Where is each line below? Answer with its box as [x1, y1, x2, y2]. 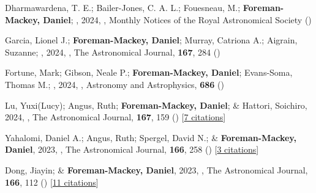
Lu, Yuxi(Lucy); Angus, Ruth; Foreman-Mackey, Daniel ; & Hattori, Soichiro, [5, 98, 307, 111]
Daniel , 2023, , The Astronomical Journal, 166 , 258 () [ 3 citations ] [5, 143, 259, 156]
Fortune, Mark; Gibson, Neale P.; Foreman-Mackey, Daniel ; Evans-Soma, [5, 66, 293, 79]
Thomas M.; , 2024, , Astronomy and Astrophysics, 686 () [5, 78, 224, 90]
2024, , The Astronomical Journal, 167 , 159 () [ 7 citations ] [5, 111, 226, 123]
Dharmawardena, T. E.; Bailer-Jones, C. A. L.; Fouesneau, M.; [5, 1, 241, 13]
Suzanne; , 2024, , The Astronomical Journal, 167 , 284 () [5, 45, 220, 58]
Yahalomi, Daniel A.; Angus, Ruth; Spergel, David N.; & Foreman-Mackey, [5, 131, 296, 144]
